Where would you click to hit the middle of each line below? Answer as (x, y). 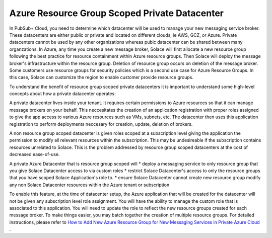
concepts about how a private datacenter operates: (62, 94)
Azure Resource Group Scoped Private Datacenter (117, 13)
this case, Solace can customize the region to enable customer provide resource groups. (101, 77)
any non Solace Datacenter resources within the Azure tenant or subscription (89, 185)
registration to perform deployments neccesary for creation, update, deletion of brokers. (101, 124)
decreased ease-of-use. (35, 154)
